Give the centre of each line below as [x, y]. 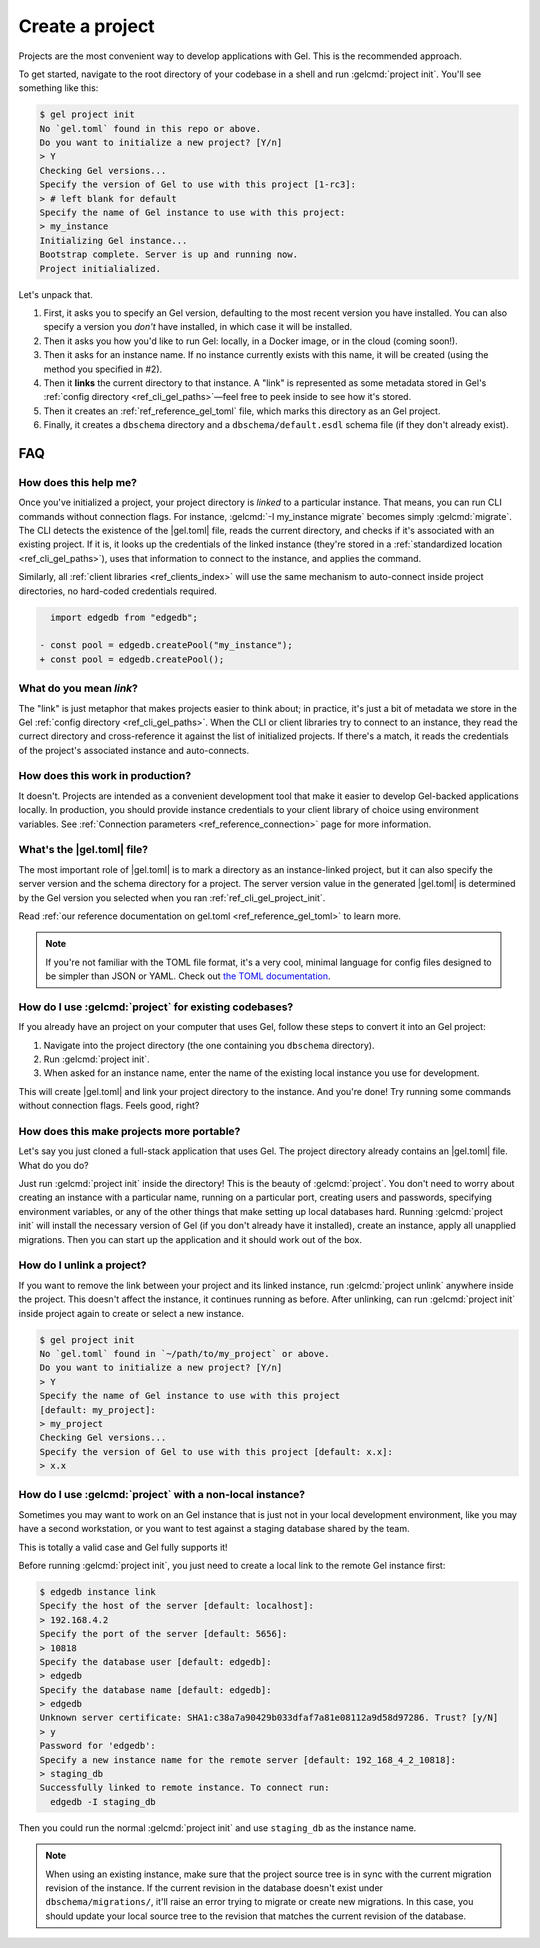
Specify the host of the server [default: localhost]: [176, 1606]
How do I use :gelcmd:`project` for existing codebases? [156, 1007]
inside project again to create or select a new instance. [131, 1313]
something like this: [58, 88]
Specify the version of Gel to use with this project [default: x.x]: [216, 1451]
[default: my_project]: [98, 1409]
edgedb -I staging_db [103, 1801]
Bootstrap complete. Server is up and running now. [169, 254]
